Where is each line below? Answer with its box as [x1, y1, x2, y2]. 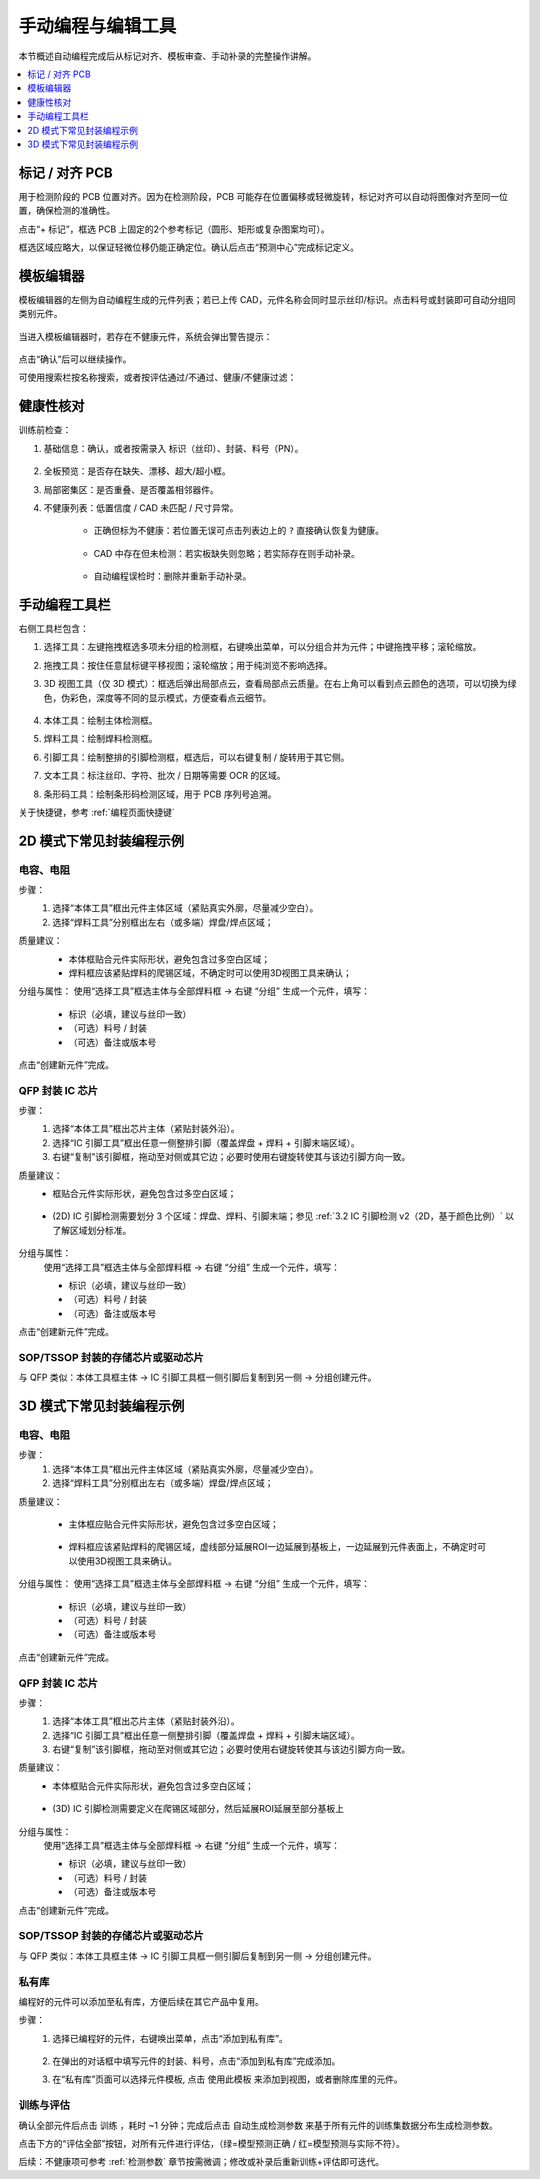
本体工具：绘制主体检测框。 [43, 714, 158, 726]
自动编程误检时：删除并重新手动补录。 [93, 570, 252, 582]
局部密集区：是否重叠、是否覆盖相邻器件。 [43, 483, 219, 495]
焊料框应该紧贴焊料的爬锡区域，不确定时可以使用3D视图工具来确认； [68, 967, 352, 979]
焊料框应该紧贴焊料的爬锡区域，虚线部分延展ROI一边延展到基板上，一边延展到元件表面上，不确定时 [68, 1541, 478, 1553]
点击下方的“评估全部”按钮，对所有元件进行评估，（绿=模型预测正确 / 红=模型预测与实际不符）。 [18, 2137, 405, 2149]
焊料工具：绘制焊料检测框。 [43, 733, 158, 745]
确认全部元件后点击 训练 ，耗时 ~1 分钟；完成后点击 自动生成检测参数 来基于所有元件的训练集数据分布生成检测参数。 [18, 2119, 499, 2131]
